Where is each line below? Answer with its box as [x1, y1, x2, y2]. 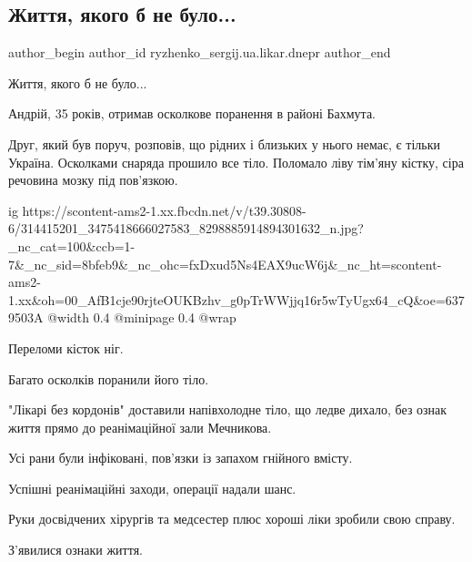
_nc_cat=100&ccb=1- [8, 236, 136, 255]
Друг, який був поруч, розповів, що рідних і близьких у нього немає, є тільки [8, 134, 440, 153]
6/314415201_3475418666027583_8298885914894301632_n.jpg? [8, 219, 364, 238]
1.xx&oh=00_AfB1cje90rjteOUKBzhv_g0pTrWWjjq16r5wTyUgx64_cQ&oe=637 [8, 290, 465, 309]
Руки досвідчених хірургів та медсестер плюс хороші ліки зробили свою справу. [8, 509, 456, 528]
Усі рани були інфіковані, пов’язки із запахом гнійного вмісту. [8, 448, 353, 467]
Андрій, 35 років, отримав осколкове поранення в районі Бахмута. [8, 104, 377, 123]
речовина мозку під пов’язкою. [8, 170, 178, 189]
